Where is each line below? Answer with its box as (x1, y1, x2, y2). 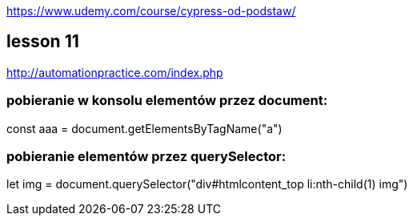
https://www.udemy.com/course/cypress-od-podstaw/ (6, 4, 296, 18)
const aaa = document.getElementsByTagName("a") (6, 121, 283, 135)
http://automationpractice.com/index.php (6, 65, 223, 79)
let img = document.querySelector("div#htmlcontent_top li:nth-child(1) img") (6, 177, 408, 192)
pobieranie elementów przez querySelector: (6, 147, 287, 164)
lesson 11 (6, 31, 79, 52)
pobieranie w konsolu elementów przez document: (6, 92, 328, 109)
